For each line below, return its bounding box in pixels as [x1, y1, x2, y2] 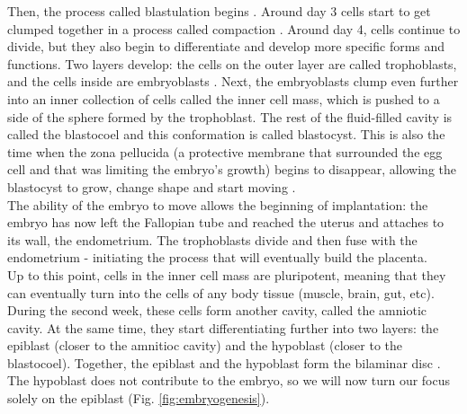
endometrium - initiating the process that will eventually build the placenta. [7, 248, 427, 267]
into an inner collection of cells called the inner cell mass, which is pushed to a [7, 89, 440, 108]
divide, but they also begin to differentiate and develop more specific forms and [7, 37, 445, 56]
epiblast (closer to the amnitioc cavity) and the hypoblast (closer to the [7, 336, 403, 355]
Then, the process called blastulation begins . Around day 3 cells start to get [7, 2, 431, 20]
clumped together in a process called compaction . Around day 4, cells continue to [7, 19, 461, 38]
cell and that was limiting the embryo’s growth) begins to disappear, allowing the [7, 160, 456, 179]
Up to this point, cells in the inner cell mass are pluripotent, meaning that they [7, 265, 446, 284]
